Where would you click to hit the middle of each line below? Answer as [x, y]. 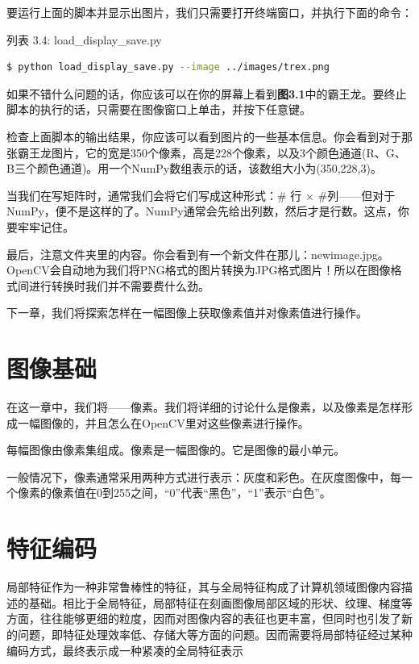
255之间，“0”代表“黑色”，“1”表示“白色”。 [222, 493]
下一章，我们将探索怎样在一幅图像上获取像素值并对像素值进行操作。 [187, 313]
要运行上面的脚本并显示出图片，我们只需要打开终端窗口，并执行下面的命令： [209, 12]
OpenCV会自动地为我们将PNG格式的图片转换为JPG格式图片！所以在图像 [199, 270]
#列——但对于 [357, 195]
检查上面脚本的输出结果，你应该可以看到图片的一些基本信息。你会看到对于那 [209, 136]
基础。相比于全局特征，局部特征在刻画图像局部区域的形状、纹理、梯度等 [220, 602]
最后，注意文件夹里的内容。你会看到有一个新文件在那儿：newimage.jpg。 [198, 254]
